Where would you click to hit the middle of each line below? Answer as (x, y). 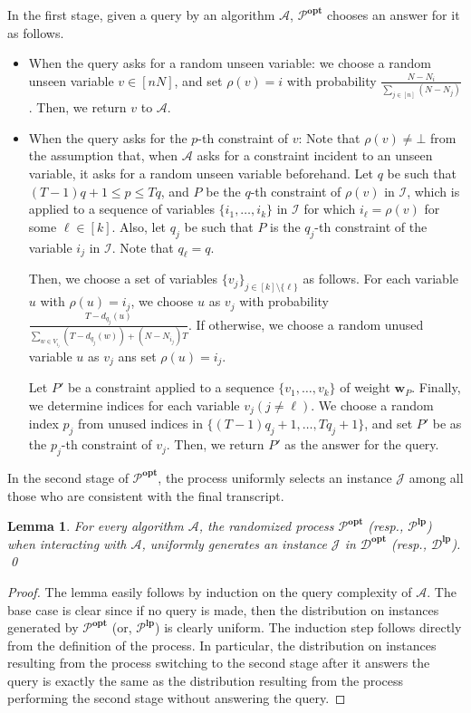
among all (436, 477)
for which (330, 209)
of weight (365, 387)
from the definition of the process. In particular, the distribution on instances (222, 645)
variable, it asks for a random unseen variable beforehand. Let (201, 173)
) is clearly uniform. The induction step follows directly (308, 627)
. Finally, (436, 387)
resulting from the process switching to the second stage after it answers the (219, 663)
